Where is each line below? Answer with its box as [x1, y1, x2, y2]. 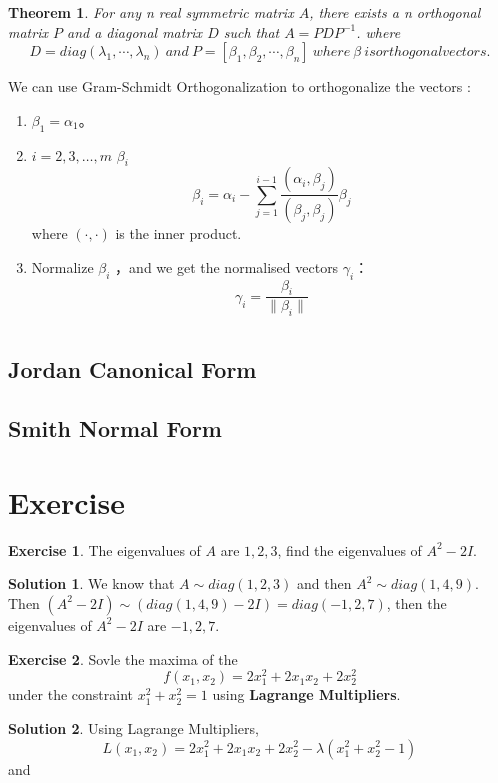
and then [297, 573, 352, 594]
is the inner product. [115, 223, 242, 244]
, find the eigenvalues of [277, 539, 422, 560]
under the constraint [8, 684, 134, 705]
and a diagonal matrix [66, 21, 203, 42]
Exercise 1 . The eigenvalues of [8, 539, 201, 560]
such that [223, 21, 280, 42]
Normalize [31, 256, 94, 277]
